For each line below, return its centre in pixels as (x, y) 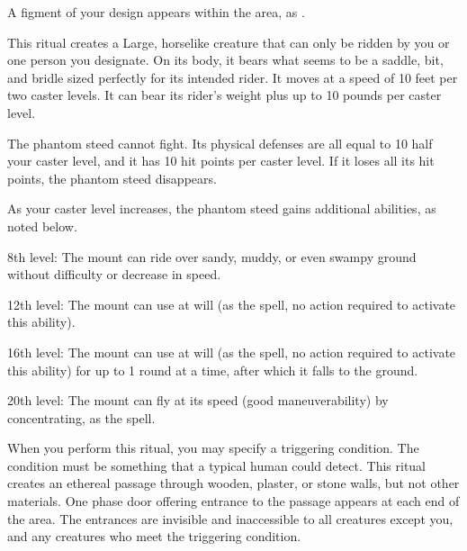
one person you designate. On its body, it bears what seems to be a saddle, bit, (225, 60)
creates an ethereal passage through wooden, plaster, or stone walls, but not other (233, 483)
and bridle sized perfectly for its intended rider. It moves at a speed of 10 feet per (233, 77)
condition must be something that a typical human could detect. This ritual (217, 465)
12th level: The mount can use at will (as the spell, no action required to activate (232, 304)
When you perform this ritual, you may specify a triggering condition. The (213, 448)
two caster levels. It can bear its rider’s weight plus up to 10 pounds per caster (225, 95)
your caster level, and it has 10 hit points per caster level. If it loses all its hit (221, 161)
